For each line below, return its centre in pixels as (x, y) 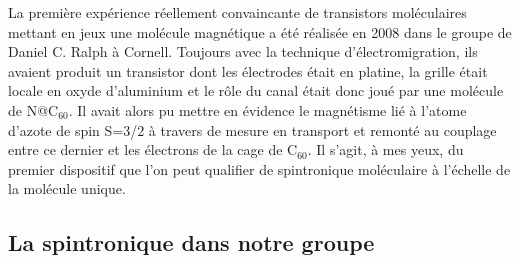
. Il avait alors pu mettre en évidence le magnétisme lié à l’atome (267, 109)
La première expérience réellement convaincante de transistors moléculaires (237, 12)
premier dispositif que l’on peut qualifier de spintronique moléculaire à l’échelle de (259, 168)
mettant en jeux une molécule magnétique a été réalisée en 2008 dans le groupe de (260, 31)
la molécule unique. (67, 188)
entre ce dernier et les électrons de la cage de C (153, 149)
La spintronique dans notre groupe (191, 242)
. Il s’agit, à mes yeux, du (385, 149)
